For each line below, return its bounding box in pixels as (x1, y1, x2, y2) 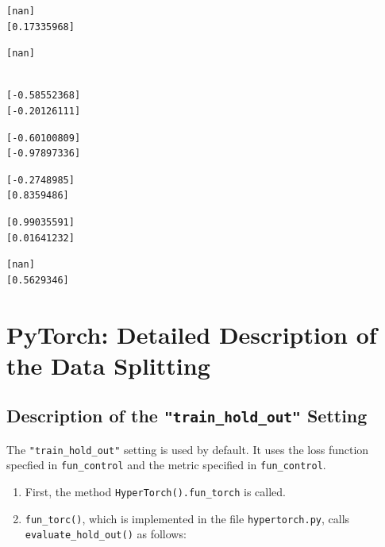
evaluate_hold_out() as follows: (25, 526, 187, 542)
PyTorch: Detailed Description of (6, 318, 377, 350)
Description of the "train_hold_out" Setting (6, 403, 368, 428)
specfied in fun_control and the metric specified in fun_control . (6, 456, 326, 473)
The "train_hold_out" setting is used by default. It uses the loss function (6, 441, 369, 457)
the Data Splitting (6, 349, 210, 381)
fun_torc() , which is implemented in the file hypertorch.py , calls (25, 510, 350, 526)
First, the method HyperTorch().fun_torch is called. (25, 483, 287, 499)
